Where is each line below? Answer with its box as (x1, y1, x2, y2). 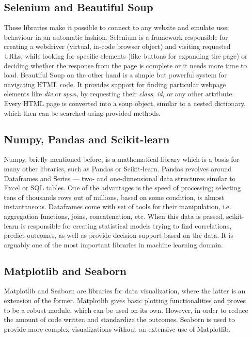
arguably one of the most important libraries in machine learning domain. (4, 239, 223, 249)
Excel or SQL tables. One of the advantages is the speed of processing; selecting (4, 183, 241, 193)
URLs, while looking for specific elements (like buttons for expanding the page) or (4, 50, 248, 61)
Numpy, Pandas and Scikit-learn (4, 131, 170, 146)
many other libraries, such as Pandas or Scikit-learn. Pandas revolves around (4, 163, 232, 173)
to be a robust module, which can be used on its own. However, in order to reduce (4, 305, 248, 315)
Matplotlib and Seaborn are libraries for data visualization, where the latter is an (4, 286, 246, 296)
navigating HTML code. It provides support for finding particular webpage (4, 79, 226, 89)
